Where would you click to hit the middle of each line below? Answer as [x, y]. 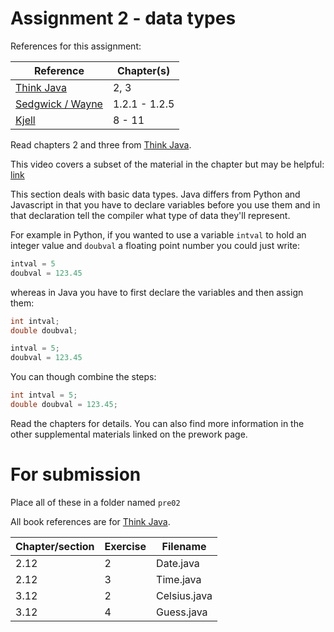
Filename [184, 546]
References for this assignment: [76, 46]
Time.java [179, 579]
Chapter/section [55, 546]
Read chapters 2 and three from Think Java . [101, 144]
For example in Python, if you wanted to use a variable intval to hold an [158, 234]
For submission [76, 474]
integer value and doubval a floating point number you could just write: [155, 245]
